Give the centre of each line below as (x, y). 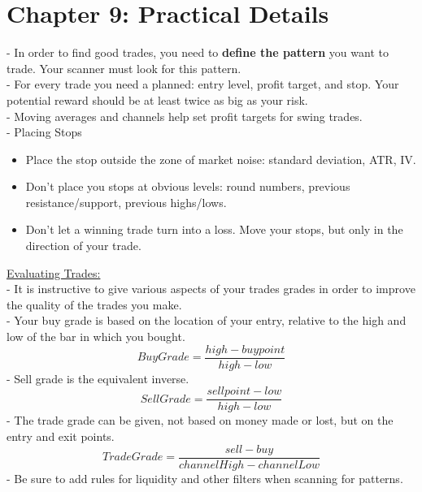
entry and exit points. (61, 436)
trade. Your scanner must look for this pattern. (124, 68)
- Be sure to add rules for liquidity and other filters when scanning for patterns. (205, 478)
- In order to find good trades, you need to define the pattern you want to (198, 52)
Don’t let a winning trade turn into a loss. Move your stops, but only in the (214, 229)
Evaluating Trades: (54, 272)
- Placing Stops (44, 132)
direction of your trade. (83, 246)
